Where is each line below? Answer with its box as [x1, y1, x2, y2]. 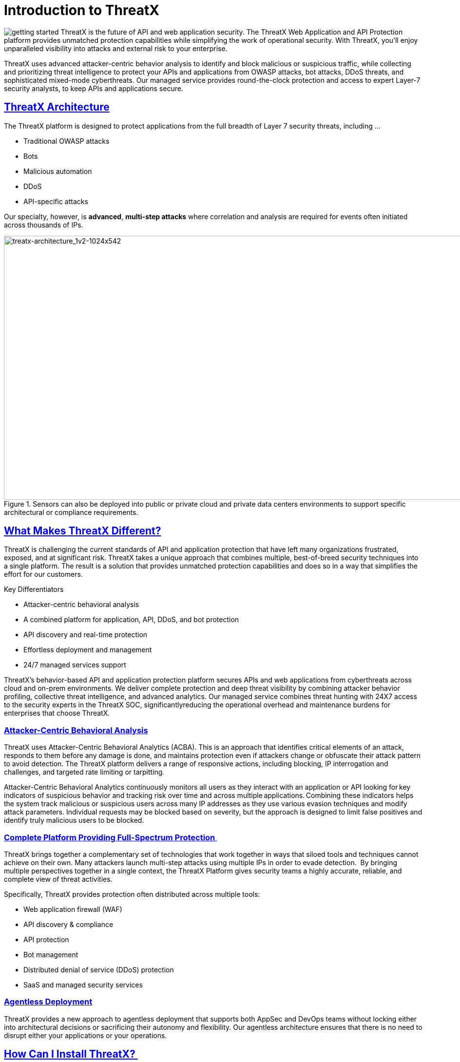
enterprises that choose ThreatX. [4, 709, 110, 718]
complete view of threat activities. [4, 874, 113, 883]
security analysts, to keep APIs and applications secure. [4, 84, 183, 93]
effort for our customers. [4, 570, 83, 579]
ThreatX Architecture [4, 101, 110, 114]
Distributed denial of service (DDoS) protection [23, 965, 174, 974]
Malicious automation [23, 167, 92, 175]
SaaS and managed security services [23, 980, 143, 989]
